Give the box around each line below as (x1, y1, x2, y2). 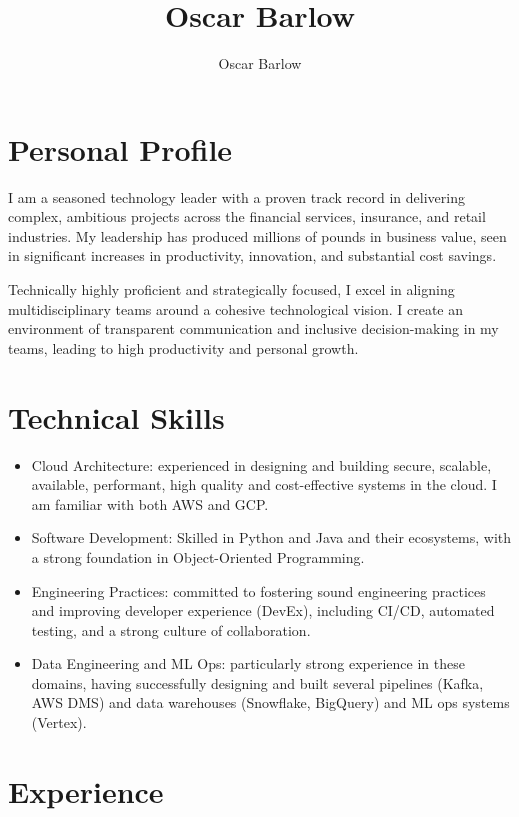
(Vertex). (31, 712, 87, 733)
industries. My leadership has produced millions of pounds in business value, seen (8, 225, 507, 246)
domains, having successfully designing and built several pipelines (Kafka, (31, 672, 484, 693)
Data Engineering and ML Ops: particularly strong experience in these (31, 653, 465, 674)
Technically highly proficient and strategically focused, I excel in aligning (8, 279, 455, 300)
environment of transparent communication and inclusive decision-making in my (8, 318, 499, 339)
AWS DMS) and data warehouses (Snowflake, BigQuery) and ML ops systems (31, 692, 510, 713)
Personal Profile (8, 128, 233, 169)
